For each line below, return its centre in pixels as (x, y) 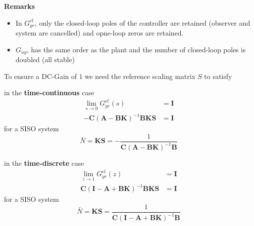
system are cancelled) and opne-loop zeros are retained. (100, 33)
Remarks (20, 6)
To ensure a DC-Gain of (41, 76)
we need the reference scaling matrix (140, 76)
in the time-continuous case (49, 93)
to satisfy (218, 76)
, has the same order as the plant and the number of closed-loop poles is (136, 49)
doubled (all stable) (45, 59)
